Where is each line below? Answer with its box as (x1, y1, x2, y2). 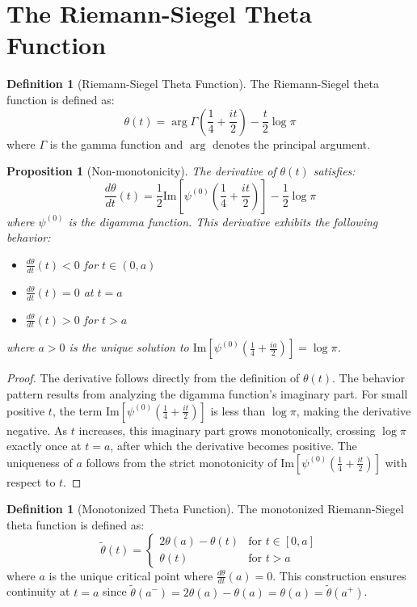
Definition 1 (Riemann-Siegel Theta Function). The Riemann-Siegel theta (6, 75, 380, 92)
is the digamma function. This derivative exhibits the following (68, 213, 378, 230)
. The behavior (331, 369, 405, 386)
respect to (6, 473, 56, 490)
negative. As (6, 421, 68, 438)
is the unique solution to (69, 339, 189, 356)
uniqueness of (6, 453, 73, 470)
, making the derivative (296, 402, 411, 419)
